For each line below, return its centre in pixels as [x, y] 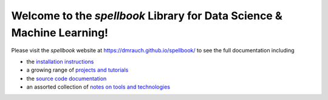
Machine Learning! [60, 33]
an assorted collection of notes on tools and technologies [98, 87]
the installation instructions [60, 61]
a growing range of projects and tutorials [77, 70]
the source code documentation [67, 78]
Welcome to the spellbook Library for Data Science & [147, 16]
